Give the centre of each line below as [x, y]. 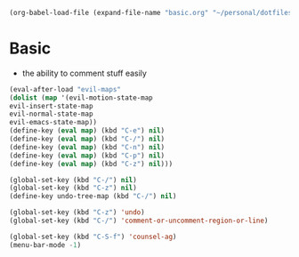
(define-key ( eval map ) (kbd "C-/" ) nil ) [87, 139]
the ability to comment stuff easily [84, 73]
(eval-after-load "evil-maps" [65, 89]
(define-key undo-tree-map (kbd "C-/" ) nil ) [93, 197]
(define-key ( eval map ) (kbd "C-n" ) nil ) [87, 147]
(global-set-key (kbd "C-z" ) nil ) [73, 188]
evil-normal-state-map [51, 114]
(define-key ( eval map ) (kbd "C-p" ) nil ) [87, 156]
